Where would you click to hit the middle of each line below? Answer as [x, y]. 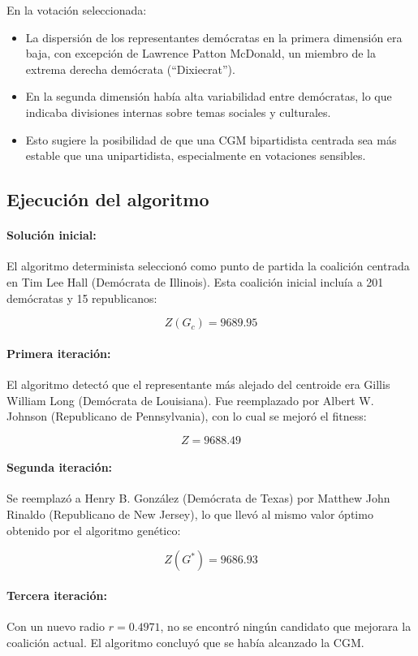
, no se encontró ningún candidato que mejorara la [286, 626]
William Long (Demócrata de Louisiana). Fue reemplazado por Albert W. [190, 400]
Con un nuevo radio [56, 626]
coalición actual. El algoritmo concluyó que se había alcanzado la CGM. [185, 642]
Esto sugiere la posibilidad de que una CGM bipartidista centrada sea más [211, 139]
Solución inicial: [52, 235]
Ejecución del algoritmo [108, 199]
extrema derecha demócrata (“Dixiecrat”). [130, 69]
